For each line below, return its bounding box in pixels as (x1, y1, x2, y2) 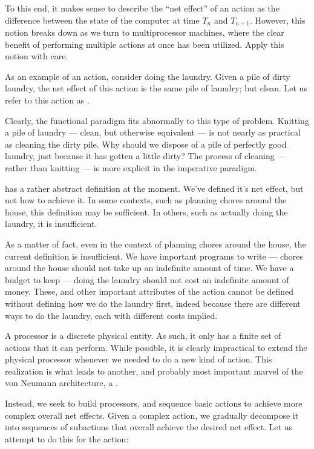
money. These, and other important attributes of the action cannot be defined (5, 285, 294, 298)
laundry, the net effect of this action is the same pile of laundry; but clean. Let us (5, 82, 307, 94)
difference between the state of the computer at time (5, 13, 200, 26)
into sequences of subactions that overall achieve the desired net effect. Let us (5, 421, 293, 433)
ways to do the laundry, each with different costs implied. (5, 309, 218, 321)
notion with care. (5, 50, 68, 62)
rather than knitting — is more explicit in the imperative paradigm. (5, 161, 257, 174)
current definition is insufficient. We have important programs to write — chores (5, 249, 303, 262)
